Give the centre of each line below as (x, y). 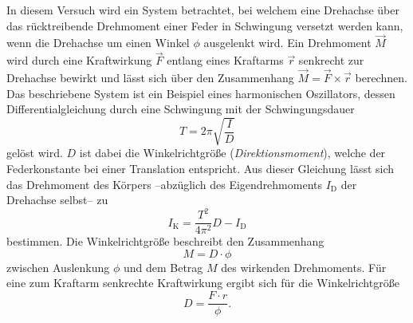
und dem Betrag (163, 267)
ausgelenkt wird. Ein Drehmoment (287, 43)
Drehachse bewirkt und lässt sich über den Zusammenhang (150, 78)
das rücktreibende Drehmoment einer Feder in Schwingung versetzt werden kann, (205, 25)
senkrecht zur (331, 60)
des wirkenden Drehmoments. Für (304, 267)
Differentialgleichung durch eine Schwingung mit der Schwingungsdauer (181, 109)
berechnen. (381, 78)
